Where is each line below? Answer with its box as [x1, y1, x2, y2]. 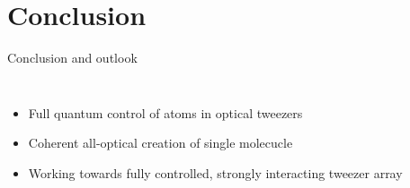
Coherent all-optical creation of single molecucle [28, 133, 293, 152]
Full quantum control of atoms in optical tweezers [28, 103, 303, 122]
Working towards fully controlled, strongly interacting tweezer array [28, 163, 403, 182]
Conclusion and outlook [7, 48, 138, 67]
